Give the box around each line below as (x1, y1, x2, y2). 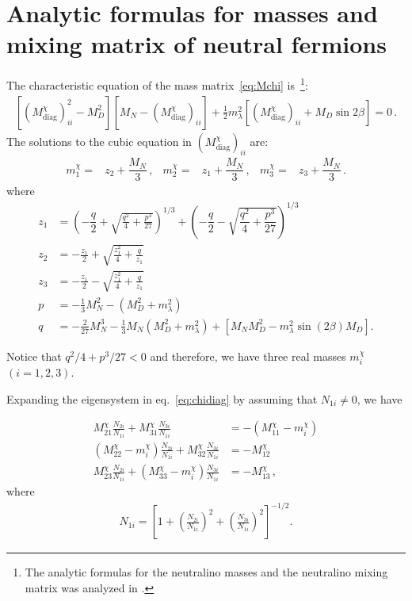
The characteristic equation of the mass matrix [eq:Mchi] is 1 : (6, 75, 308, 93)
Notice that (6, 347, 62, 364)
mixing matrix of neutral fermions (6, 28, 387, 60)
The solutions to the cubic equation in (6, 132, 192, 149)
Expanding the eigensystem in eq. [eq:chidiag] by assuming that (6, 390, 318, 407)
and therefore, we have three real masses (150, 347, 346, 364)
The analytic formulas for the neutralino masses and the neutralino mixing (25, 564, 388, 580)
